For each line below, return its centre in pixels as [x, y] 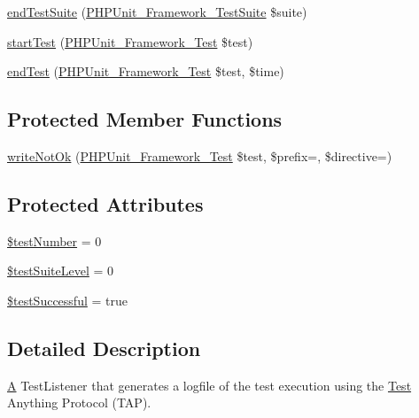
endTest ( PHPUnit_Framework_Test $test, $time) [146, 71]
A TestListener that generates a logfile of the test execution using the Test [209, 385]
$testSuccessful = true [67, 300]
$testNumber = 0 [54, 240]
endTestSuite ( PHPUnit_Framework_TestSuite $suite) [157, 12]
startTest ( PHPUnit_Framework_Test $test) [130, 41]
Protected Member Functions [145, 119]
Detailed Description [104, 348]
